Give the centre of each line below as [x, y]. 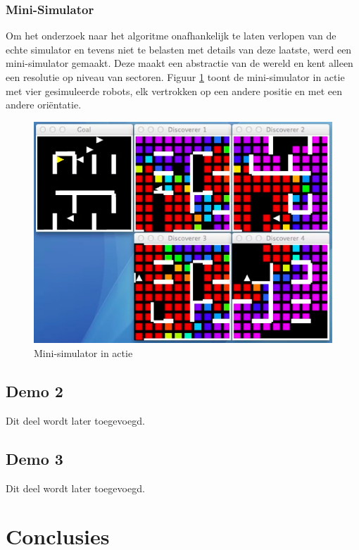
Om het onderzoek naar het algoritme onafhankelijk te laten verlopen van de [171, 36]
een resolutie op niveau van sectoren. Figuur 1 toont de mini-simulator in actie [175, 77]
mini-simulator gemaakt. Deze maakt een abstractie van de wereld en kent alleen [179, 63]
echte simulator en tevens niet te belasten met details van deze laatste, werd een [179, 49]
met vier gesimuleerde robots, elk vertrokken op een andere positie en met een [174, 90]
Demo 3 [34, 458]
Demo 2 [34, 391]
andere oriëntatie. [44, 105]
